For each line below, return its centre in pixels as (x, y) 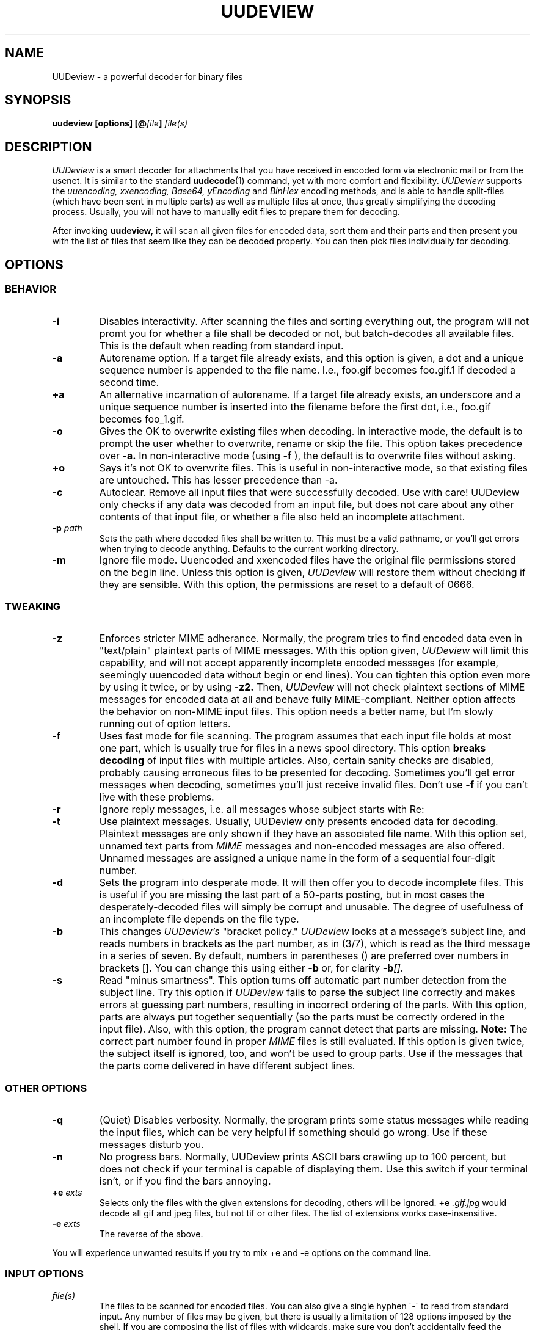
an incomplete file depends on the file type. (199, 919)
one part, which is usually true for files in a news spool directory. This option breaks (293, 748)
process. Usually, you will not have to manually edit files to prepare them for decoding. (226, 212)
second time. (129, 382)
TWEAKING (33, 606)
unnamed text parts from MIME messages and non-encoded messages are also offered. (302, 846)
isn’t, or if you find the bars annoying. (185, 1181)
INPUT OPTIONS (44, 1274)
